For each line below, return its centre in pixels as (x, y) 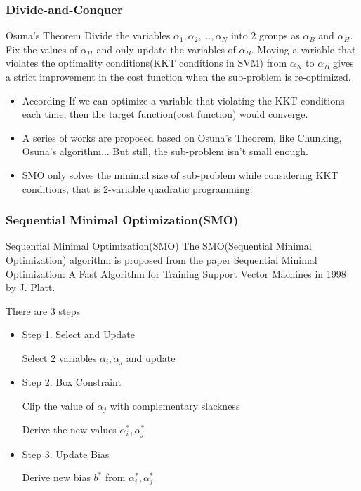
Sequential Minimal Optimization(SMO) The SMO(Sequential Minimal (159, 246)
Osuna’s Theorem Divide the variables (88, 35)
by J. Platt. (31, 287)
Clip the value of (58, 405)
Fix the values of (42, 49)
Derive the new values (69, 430)
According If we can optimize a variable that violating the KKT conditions (183, 100)
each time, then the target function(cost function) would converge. (165, 114)
